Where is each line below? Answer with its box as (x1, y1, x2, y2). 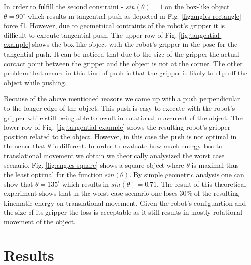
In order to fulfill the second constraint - (4, 1, 124, 11)
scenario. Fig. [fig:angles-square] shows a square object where (4, 160, 184, 170)
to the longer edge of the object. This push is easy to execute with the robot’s (4, 103, 235, 113)
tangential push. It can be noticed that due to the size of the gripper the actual (4, 48, 239, 59)
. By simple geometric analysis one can (129, 169, 244, 179)
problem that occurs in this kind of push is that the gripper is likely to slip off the (4, 68, 248, 78)
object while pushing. (4, 77, 67, 87)
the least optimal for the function (4, 169, 103, 179)
